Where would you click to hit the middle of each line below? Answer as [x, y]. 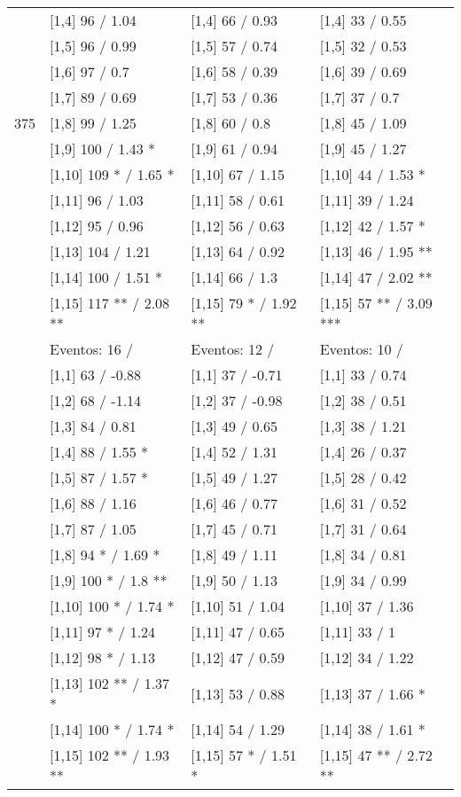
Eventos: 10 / [361, 349]
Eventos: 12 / [233, 349]
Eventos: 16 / [92, 349]
